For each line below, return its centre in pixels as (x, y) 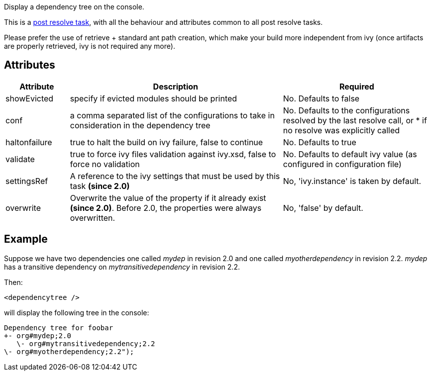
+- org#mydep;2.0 (38, 335)
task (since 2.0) (100, 186)
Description (176, 86)
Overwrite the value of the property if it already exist (168, 198)
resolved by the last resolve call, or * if (355, 120)
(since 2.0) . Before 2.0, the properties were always (166, 208)
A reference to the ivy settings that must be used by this (175, 176)
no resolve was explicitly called (341, 130)
